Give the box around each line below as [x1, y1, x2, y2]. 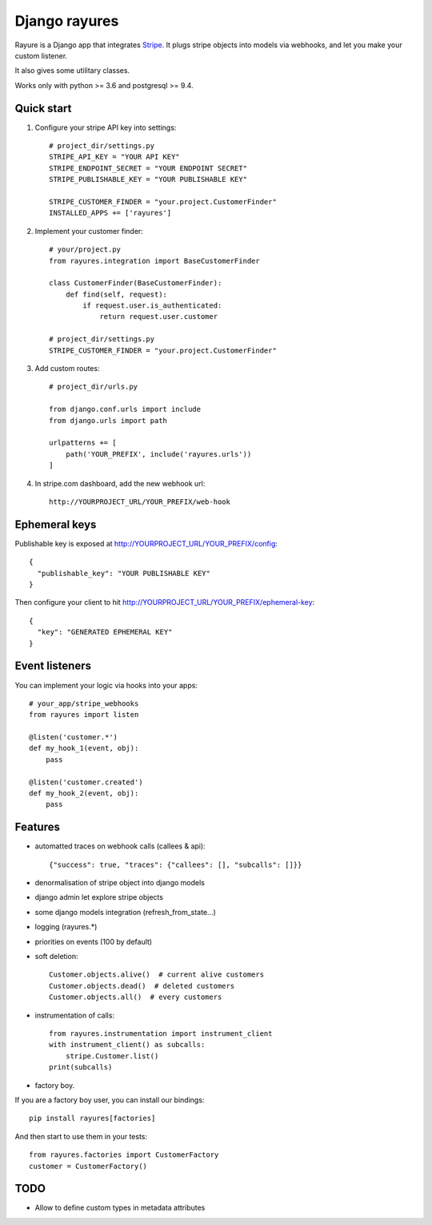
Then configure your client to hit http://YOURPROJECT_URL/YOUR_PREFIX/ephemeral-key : [14, 598, 315, 607]
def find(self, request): [65, 289, 168, 299]
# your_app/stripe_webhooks [29, 699, 139, 708]
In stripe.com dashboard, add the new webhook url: [34, 478, 206, 488]
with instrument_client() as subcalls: [49, 1040, 206, 1050]
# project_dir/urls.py [49, 382, 138, 392]
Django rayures [14, 12, 119, 30]
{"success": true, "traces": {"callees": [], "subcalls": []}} [49, 860, 302, 869]
